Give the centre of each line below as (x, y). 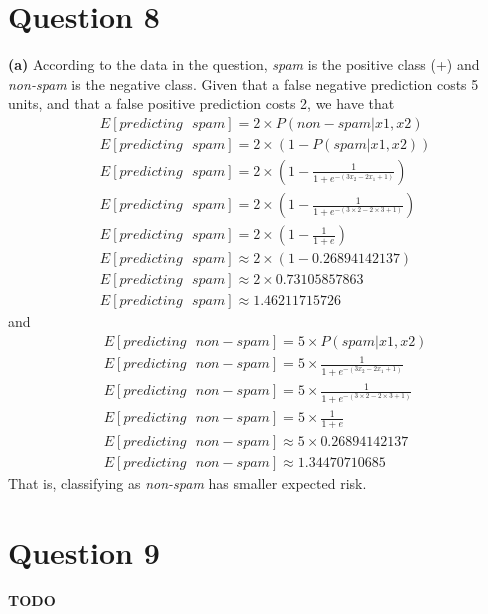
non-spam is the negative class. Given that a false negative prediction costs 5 (243, 83)
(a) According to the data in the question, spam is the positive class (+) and (244, 64)
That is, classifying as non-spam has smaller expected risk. (187, 483)
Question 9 (84, 551)
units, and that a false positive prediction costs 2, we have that (201, 103)
